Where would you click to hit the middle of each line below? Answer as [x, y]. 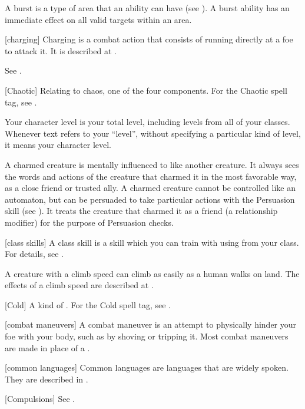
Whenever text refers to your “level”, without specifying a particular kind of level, [153, 133]
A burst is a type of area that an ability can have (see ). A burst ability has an [147, 8]
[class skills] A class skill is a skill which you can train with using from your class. [152, 242]
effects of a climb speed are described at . [79, 285]
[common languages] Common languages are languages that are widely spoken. [147, 367]
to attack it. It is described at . [61, 50]
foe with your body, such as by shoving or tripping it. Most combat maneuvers [147, 336]
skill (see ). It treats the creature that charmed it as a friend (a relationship [141, 211]
